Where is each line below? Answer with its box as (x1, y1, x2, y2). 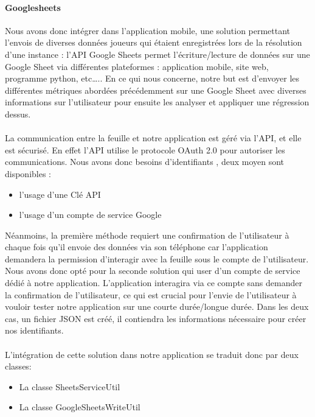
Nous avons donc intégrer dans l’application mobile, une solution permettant (5, 24, 291, 37)
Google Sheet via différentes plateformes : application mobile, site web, (5, 60, 269, 72)
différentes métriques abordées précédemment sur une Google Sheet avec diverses (5, 83, 306, 96)
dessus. (5, 107, 31, 120)
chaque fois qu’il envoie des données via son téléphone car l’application (5, 240, 268, 253)
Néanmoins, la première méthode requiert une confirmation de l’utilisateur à (5, 228, 289, 241)
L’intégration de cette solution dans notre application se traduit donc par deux (5, 348, 299, 360)
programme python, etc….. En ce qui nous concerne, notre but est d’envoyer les (5, 72, 300, 85)
